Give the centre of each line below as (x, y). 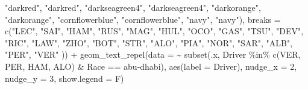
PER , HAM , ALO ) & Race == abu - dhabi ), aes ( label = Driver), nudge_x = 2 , (151, 66)
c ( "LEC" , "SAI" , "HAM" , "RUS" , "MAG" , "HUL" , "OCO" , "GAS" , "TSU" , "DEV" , (154, 31)
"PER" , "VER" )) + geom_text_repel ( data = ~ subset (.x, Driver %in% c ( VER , (153, 54)
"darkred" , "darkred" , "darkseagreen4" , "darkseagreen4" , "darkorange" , (133, 7)
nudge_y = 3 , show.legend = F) (64, 78)
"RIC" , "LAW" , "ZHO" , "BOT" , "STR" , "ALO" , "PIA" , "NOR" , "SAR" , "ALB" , (149, 42)
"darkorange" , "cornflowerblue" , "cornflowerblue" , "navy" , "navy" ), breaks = (143, 19)
